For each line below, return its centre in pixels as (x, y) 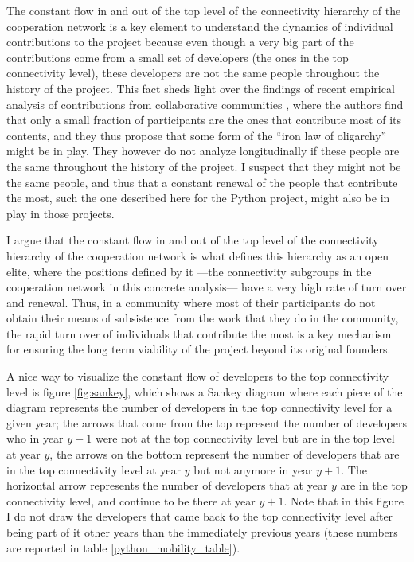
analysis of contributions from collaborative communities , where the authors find (205, 104)
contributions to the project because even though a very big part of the (180, 42)
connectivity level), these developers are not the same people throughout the (193, 73)
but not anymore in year (253, 469)
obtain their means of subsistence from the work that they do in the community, (203, 318)
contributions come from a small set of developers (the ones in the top (178, 57)
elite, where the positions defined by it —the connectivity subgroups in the (189, 271)
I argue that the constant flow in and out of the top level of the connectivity (193, 240)
